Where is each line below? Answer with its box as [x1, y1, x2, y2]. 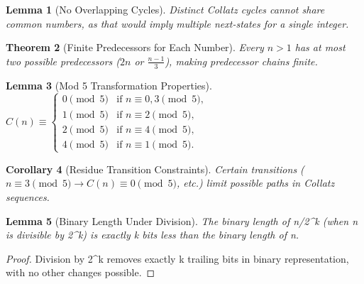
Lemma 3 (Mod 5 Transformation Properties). [6, 77, 212, 92]
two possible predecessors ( [6, 53, 121, 68]
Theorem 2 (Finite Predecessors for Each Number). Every [6, 40, 264, 55]
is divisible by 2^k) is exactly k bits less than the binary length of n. [6, 227, 299, 242]
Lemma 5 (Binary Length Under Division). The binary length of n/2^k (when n [6, 213, 358, 228]
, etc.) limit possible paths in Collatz [176, 175, 335, 190]
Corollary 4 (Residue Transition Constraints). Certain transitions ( [6, 161, 304, 176]
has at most [294, 40, 346, 55]
